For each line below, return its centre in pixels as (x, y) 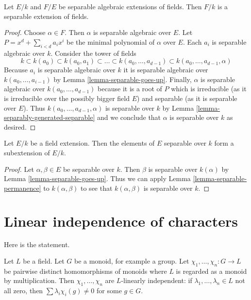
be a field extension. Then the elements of (92, 143)
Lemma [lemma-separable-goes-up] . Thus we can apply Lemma (97, 178)
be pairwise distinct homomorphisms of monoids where (85, 271)
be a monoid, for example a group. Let (132, 261)
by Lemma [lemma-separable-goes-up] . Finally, (123, 79)
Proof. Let (19, 169)
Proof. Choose (25, 32)
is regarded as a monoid (211, 271)
